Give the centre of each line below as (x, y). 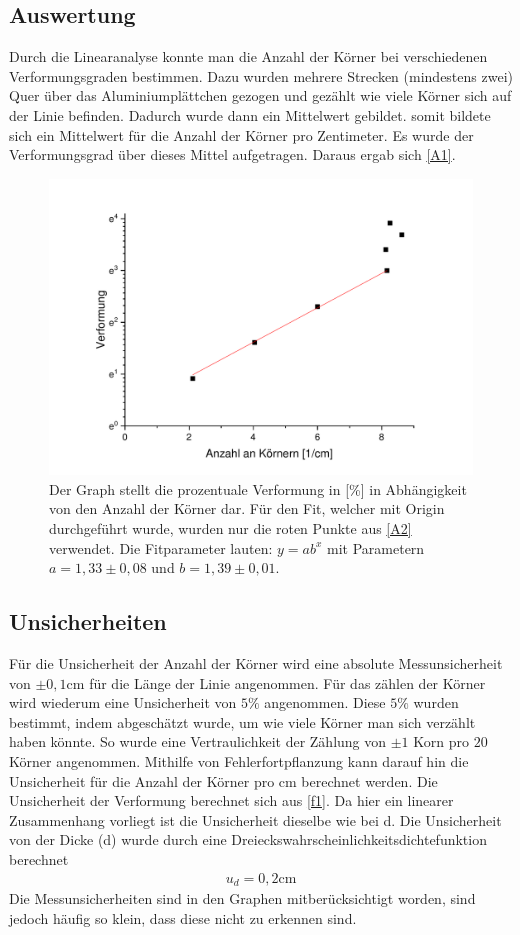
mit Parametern (376, 547)
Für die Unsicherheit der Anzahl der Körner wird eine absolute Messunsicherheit (256, 663)
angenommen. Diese (325, 702)
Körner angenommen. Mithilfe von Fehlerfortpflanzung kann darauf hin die (239, 760)
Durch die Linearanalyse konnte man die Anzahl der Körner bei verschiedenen (248, 56)
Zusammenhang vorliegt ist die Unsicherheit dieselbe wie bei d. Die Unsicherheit (255, 819)
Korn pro (441, 741)
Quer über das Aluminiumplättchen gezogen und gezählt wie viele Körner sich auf (260, 95)
